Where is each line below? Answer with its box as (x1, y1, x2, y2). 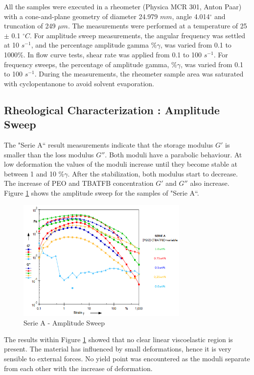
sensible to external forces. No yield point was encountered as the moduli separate (4, 353, 250, 363)
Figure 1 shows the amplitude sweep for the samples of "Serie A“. (4, 187, 199, 198)
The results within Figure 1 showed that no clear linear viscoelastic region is (4, 334, 233, 344)
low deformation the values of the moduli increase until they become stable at (4, 159, 238, 169)
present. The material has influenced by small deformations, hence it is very (4, 344, 231, 354)
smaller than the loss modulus (4, 149, 94, 159)
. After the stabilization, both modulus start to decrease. (68, 168, 238, 178)
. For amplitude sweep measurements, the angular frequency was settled (29, 30, 246, 40)
